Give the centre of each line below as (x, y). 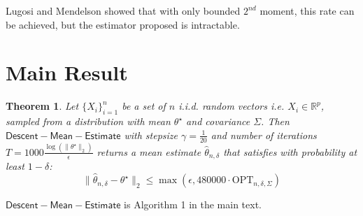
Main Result (67, 72)
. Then (275, 121)
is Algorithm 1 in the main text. (193, 204)
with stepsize (151, 135)
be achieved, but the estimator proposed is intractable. (123, 24)
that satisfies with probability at (290, 151)
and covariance (218, 121)
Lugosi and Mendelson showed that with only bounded (123, 10)
